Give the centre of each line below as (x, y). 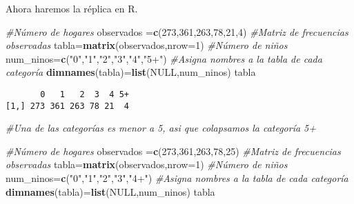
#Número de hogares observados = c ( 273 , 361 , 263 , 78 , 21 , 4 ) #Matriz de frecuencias (177, 31)
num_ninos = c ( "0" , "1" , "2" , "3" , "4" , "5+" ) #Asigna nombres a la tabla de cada (164, 58)
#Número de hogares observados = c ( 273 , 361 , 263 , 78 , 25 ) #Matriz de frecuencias (173, 151)
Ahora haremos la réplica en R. (72, 8)
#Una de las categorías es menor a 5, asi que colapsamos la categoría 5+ (161, 128)
